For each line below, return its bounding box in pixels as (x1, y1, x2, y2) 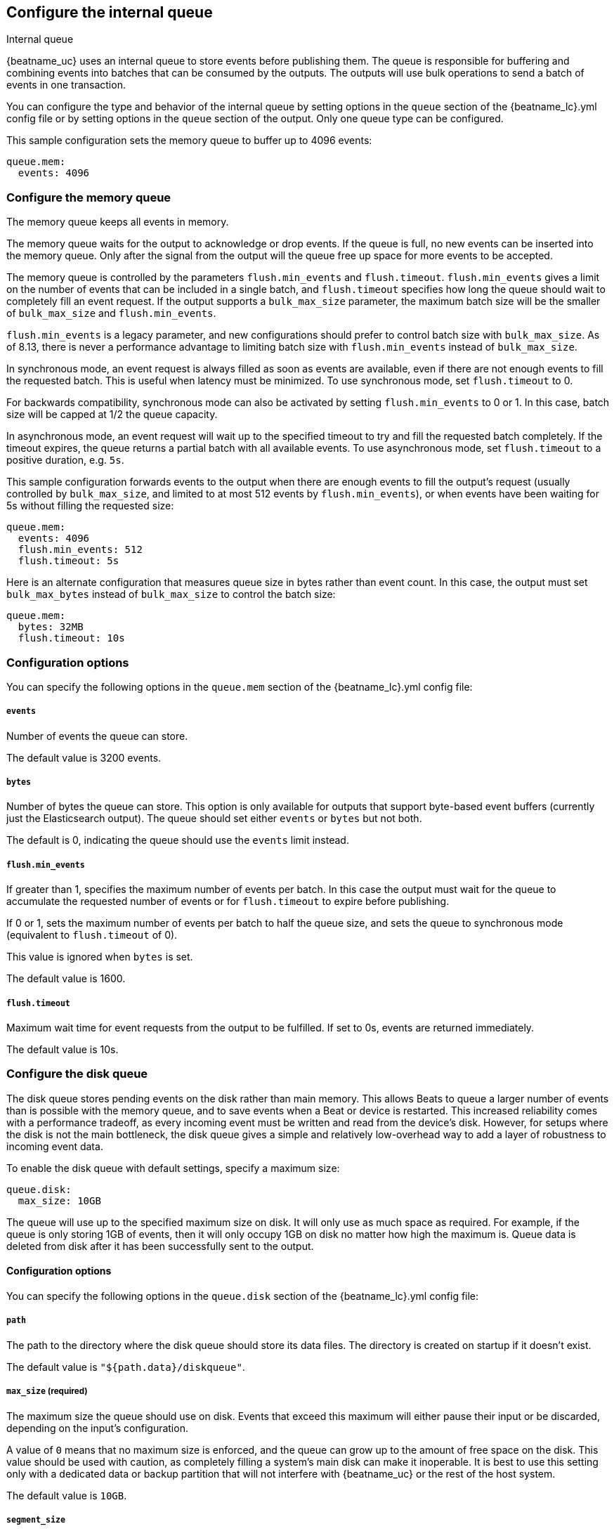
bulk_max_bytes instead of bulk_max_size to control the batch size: (6, 588, 336, 601)
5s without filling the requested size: (6, 500, 174, 512)
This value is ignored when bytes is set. (6, 951, 193, 963)
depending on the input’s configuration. (6, 1421, 188, 1434)
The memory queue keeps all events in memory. (6, 216, 229, 228)
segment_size (6, 1514, 65, 1525)
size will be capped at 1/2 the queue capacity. (6, 408, 218, 421)
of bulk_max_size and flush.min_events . (6, 307, 216, 320)
